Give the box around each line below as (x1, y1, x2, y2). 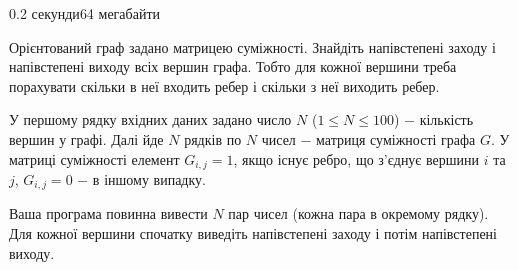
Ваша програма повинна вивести (9, 203, 208, 224)
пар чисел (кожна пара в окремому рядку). (228, 203, 489, 224)
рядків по (184, 128, 242, 149)
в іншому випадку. (92, 169, 206, 190)
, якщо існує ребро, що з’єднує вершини (233, 148, 480, 169)
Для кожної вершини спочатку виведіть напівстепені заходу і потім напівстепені (9, 223, 497, 244)
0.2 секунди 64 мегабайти (9, 3, 161, 23)
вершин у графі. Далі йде (9, 128, 164, 149)
